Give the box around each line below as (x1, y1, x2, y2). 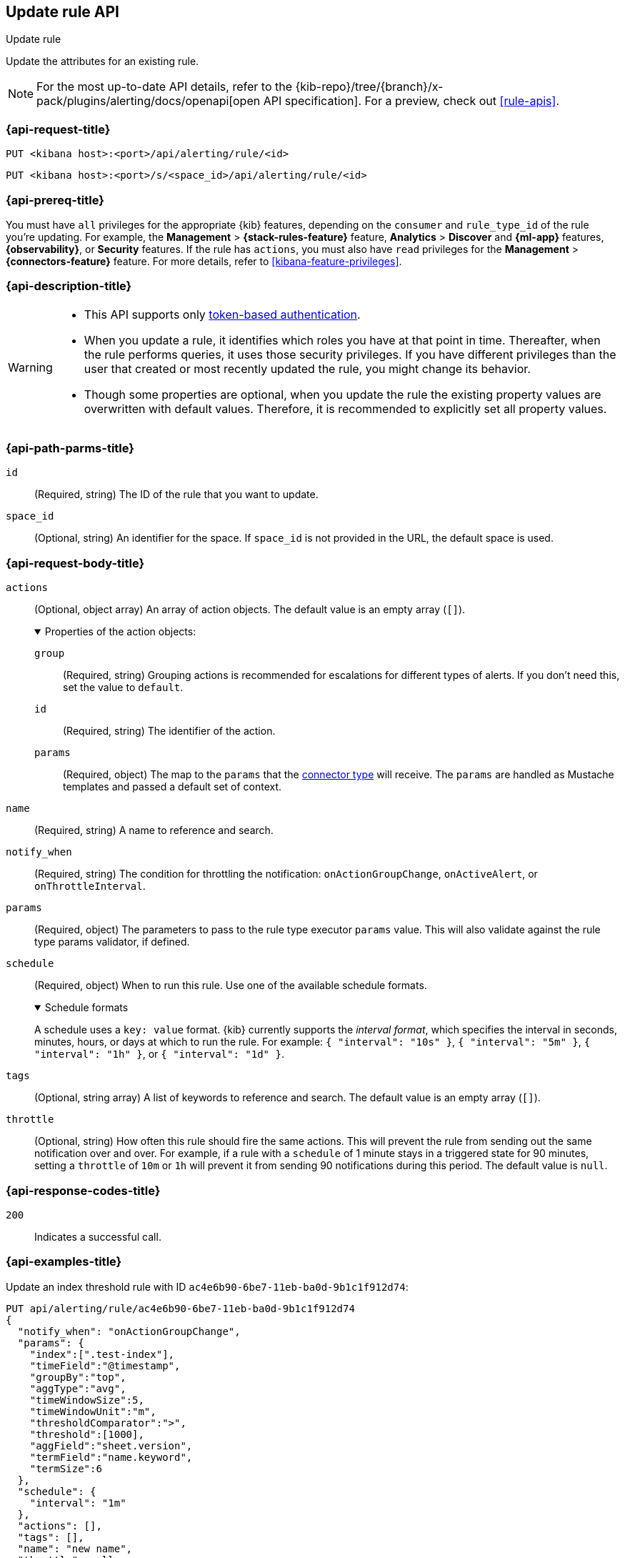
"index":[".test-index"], (29, 1348, 175, 1360)
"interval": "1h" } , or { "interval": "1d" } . (34, 1048, 284, 1061)
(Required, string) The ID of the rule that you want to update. (34, 488, 319, 501)
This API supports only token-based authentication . (84, 307, 361, 322)
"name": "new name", (17, 1542, 133, 1554)
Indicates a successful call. (34, 1230, 161, 1243)
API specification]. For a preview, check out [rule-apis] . (263, 94, 559, 109)
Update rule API (6, 3, 119, 21)
